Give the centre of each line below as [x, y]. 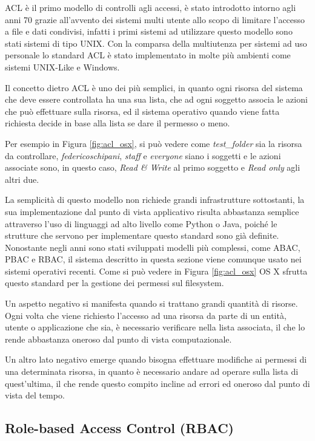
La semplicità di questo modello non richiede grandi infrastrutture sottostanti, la [155, 200]
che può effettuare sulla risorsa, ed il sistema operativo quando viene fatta [142, 111]
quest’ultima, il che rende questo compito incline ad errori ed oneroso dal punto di [157, 383]
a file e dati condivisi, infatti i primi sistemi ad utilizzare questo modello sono [149, 31]
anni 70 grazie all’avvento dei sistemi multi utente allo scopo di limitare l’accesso [155, 19]
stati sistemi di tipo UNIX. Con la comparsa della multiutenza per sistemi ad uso [156, 43]
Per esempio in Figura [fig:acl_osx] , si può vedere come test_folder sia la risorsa [154, 143]
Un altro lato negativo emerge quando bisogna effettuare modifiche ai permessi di [156, 359]
